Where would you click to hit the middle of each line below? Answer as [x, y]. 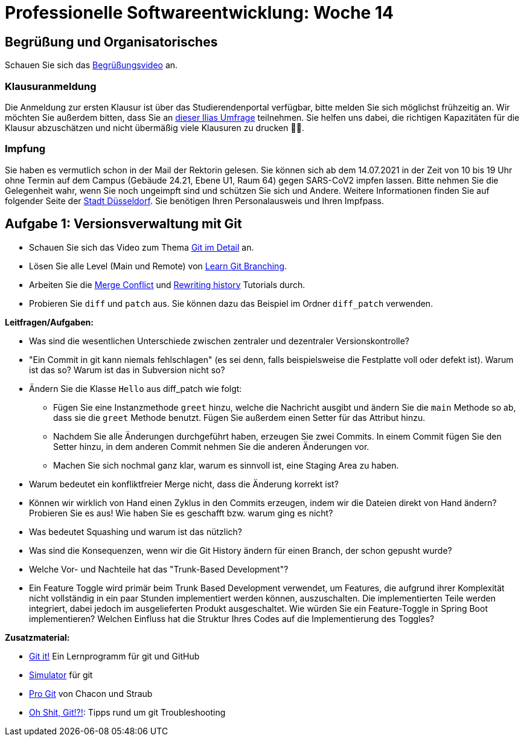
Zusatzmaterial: [37, 637]
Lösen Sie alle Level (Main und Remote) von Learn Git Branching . [158, 266]
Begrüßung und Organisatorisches [111, 42]
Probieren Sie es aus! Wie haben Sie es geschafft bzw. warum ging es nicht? [181, 513]
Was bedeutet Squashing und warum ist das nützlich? [136, 531]
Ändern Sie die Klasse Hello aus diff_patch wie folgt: [136, 388]
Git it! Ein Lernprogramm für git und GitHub [114, 656]
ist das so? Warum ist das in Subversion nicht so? [127, 370]
